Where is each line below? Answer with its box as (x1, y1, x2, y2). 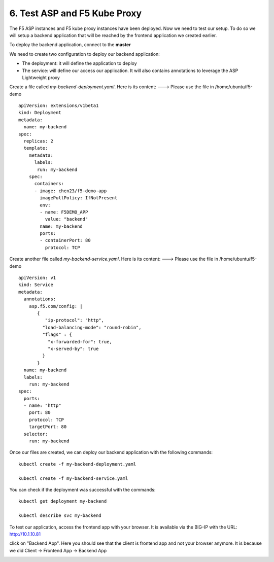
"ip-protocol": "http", (45, 318, 104, 323)
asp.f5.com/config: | (28, 303, 83, 309)
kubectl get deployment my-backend (18, 499, 107, 504)
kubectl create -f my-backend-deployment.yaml (18, 461, 136, 467)
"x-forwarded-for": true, (47, 339, 113, 344)
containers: (34, 181, 64, 187)
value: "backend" (45, 216, 88, 222)
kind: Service (18, 282, 53, 288)
